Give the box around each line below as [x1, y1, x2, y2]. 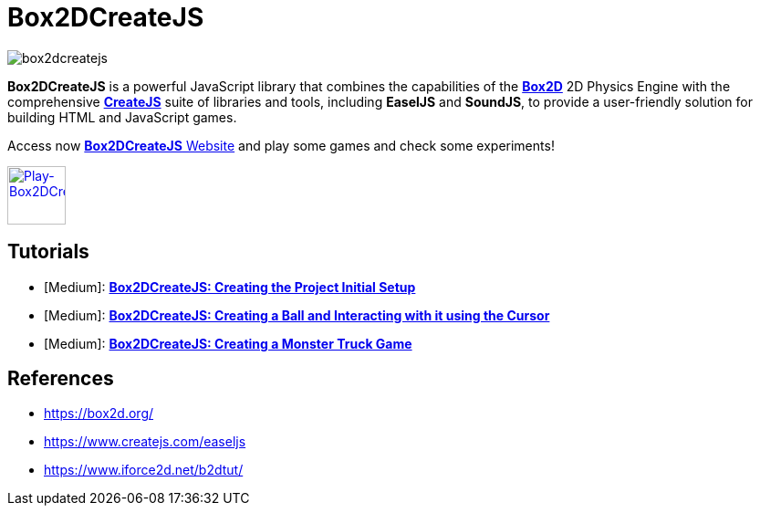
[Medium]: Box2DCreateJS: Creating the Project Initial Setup [44, 278, 416, 295]
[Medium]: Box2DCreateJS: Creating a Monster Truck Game [44, 335, 412, 351]
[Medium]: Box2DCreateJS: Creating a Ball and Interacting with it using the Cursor [44, 307, 550, 323]
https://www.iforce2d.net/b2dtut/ [44, 462, 244, 478]
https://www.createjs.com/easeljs [44, 434, 246, 450]
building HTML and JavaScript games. [7, 109, 237, 125]
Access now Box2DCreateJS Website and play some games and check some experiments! [7, 137, 555, 153]
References [7, 367, 114, 391]
